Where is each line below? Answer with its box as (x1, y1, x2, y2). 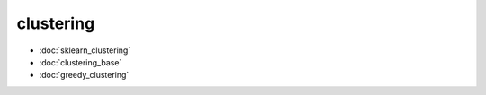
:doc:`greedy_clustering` (39, 70, 130, 81)
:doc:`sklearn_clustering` (39, 45, 131, 56)
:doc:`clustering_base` (39, 56, 122, 67)
